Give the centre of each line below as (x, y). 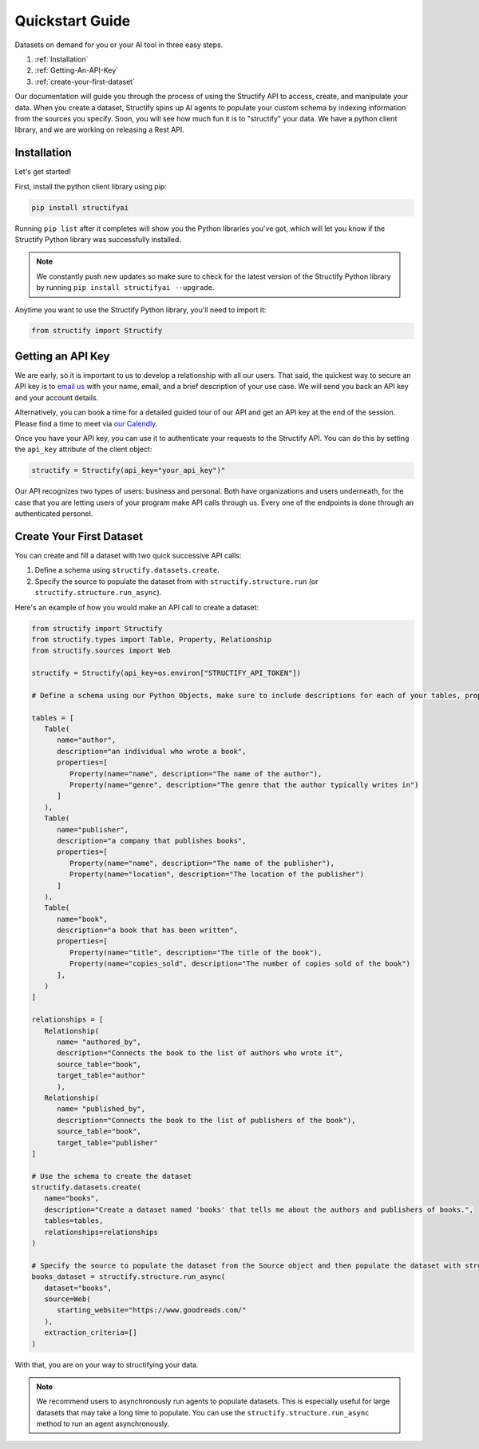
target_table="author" (101, 1076)
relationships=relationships (101, 1232)
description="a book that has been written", (148, 930)
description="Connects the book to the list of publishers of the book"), (206, 1120)
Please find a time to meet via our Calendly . (86, 423)
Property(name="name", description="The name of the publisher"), (202, 863)
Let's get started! (43, 172)
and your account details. (57, 397)
